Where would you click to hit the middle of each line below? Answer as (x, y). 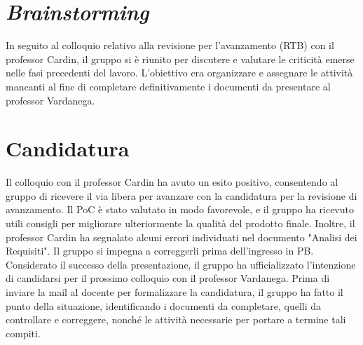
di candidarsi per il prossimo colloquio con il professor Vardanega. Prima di (168, 278)
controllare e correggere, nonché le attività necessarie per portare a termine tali (176, 319)
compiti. (23, 333)
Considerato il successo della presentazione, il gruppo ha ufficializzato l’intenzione (181, 264)
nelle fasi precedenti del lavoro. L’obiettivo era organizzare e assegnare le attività (179, 73)
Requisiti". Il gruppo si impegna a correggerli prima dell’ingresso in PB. (160, 251)
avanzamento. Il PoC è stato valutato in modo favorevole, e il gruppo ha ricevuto (180, 209)
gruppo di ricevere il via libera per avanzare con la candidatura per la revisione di (181, 195)
